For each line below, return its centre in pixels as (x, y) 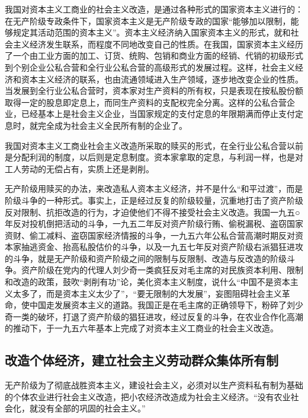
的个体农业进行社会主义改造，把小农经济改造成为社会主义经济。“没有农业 (148, 396)
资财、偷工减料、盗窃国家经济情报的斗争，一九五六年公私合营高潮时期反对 (150, 235)
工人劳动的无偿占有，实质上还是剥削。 (79, 168)
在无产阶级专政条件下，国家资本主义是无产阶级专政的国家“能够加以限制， (148, 20)
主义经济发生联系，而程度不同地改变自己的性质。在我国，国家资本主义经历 (158, 44)
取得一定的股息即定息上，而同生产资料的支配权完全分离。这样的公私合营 (146, 102)
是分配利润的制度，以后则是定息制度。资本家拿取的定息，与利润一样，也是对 (154, 157)
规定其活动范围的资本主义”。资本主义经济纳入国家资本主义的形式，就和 (152, 32)
